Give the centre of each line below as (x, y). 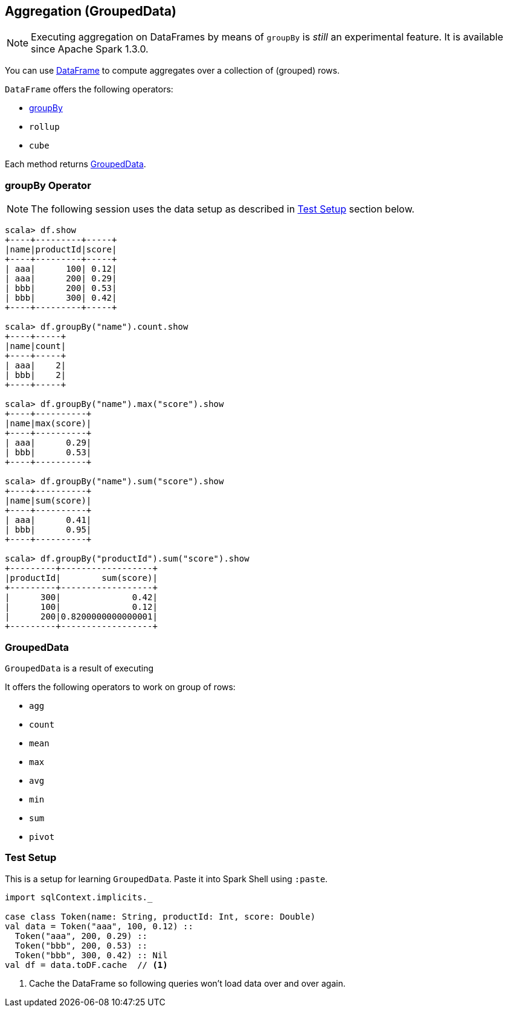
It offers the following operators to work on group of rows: (120, 687)
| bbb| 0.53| (48, 453)
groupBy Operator (48, 185)
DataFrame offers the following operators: (89, 89)
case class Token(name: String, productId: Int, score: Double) (160, 916)
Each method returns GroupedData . (76, 164)
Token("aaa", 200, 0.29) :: (81, 936)
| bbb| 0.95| (48, 530)
